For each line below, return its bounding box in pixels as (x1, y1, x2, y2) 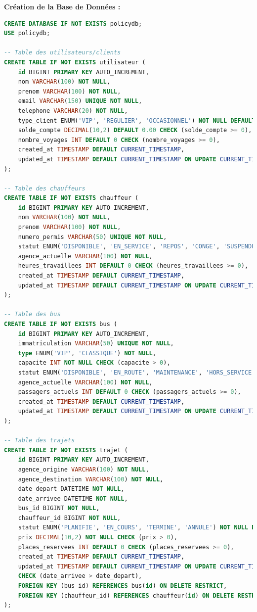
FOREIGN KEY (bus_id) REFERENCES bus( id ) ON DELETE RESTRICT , (18, 582, 227, 590)
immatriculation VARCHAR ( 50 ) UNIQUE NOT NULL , (18, 340, 174, 347)
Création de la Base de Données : (4, 1, 121, 11)
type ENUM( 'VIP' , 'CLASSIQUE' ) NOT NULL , (18, 349, 156, 357)
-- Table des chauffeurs (4, 185, 86, 192)
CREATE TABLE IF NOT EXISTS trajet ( (4, 446, 128, 454)
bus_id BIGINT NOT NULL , (18, 505, 100, 512)
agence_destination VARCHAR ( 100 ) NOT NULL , (18, 475, 164, 483)
